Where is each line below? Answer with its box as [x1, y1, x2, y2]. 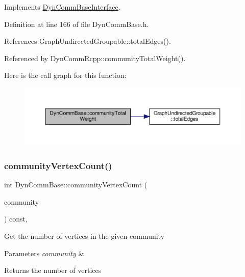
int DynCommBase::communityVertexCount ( [4, 179, 148, 190]
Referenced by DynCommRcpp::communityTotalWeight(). [4, 52, 186, 63]
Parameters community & [4, 247, 84, 258]
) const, [4, 213, 28, 224]
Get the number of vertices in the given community [4, 231, 165, 241]
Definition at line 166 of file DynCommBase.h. [4, 18, 149, 29]
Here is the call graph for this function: [4, 70, 127, 80]
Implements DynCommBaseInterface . [4, 2, 120, 12]
